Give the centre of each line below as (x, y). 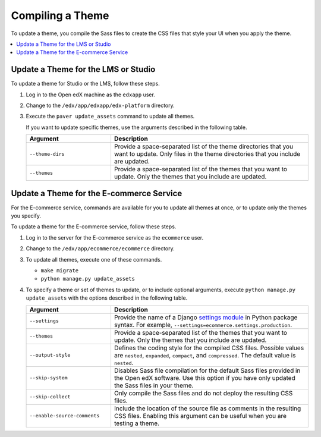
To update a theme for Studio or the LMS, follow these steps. (85, 84)
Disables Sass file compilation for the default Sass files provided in (207, 370)
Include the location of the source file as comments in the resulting (207, 408)
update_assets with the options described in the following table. (107, 298)
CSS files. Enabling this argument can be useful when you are (200, 416)
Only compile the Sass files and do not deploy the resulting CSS (203, 393)
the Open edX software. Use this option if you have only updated (204, 378)
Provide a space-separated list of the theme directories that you (204, 147)
